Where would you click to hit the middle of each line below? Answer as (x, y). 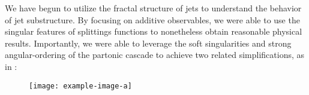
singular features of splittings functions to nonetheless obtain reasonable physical (154, 31)
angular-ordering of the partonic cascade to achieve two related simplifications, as (155, 55)
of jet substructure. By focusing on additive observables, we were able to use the (152, 19)
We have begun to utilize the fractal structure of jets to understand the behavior (153, 8)
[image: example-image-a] (80, 86)
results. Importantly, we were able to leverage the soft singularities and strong (148, 43)
